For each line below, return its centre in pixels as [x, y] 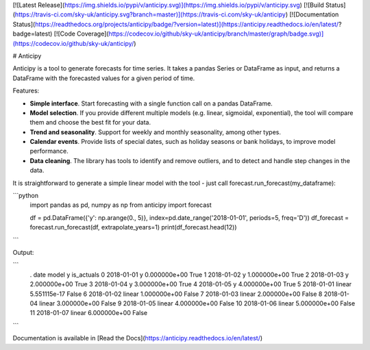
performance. [49, 151]
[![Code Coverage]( [81, 34]
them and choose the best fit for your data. [90, 123]
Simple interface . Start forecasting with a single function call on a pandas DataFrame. [151, 103]
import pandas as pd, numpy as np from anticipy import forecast [121, 205]
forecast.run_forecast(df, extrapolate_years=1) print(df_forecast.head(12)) [133, 227]
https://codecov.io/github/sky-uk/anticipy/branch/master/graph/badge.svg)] [216, 34]
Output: [23, 252]
